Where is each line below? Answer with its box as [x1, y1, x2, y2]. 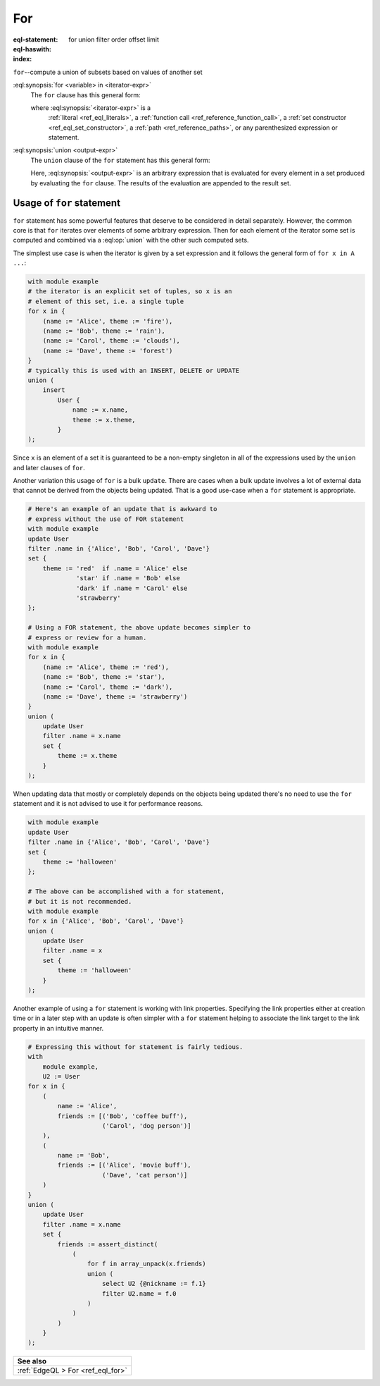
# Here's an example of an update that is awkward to [27, 505, 217, 513]
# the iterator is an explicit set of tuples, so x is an [27, 288, 232, 295]
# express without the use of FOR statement [27, 515, 184, 523]
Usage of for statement [13, 197, 121, 209]
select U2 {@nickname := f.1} [102, 1280, 207, 1288]
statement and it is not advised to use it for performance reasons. [13, 799, 203, 808]
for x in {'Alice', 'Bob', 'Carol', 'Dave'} [27, 917, 184, 925]
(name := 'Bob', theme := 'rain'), [42, 327, 165, 335]
